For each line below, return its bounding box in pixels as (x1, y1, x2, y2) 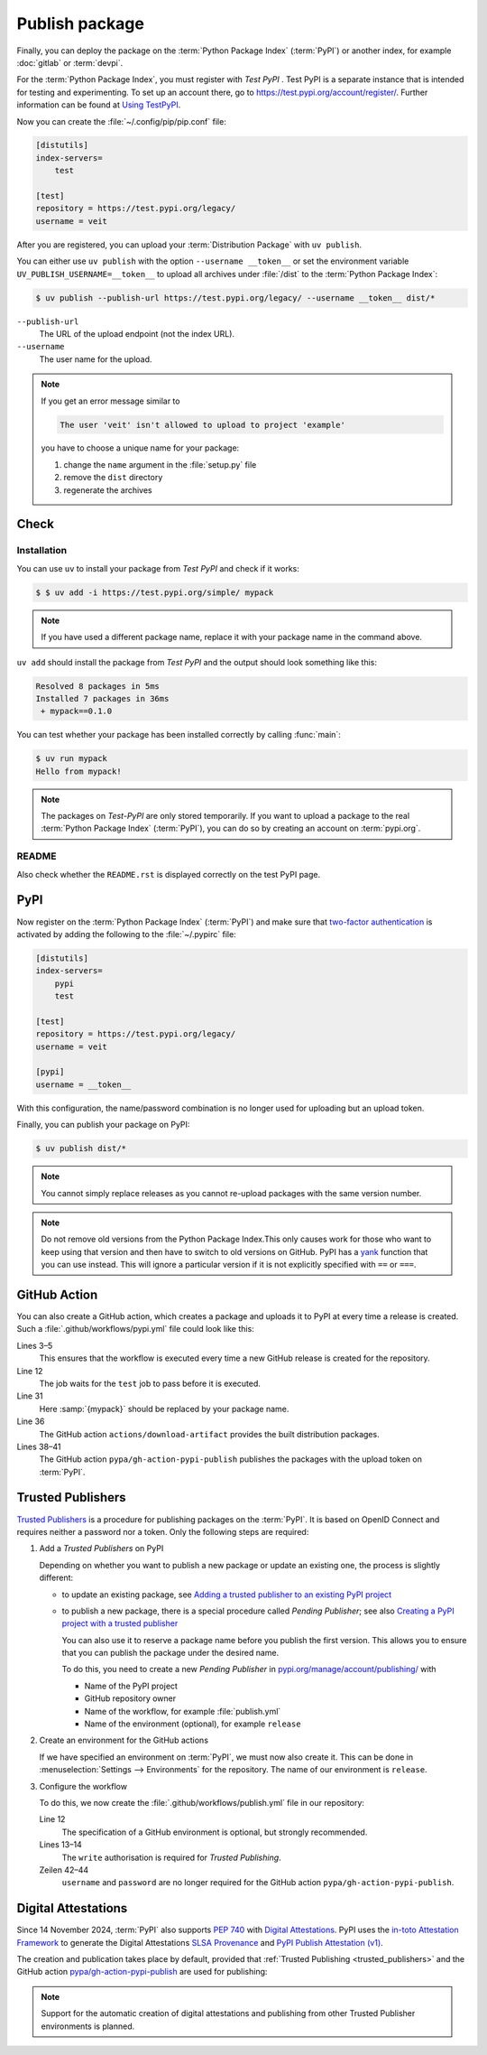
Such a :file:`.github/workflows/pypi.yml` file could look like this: (16, 1324, 254, 1334)
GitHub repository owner (84, 1693, 176, 1704)
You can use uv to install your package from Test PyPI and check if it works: (16, 563, 299, 573)
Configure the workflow (39, 1781, 128, 1791)
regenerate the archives (63, 484, 152, 496)
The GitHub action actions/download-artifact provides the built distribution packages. (39, 1428, 380, 1439)
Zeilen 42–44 (39, 1864, 89, 1875)
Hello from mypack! (35, 766, 122, 776)
